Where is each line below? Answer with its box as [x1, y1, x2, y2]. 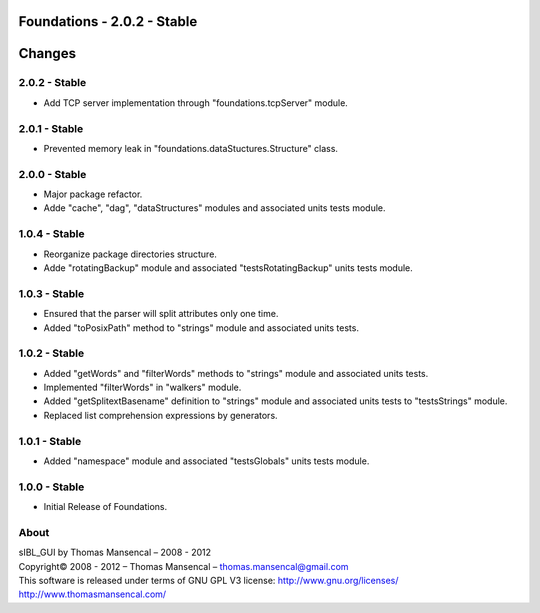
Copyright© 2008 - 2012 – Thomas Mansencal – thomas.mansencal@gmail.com [18, 560, 349, 572]
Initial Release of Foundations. [43, 501, 168, 513]
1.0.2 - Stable [18, 346, 85, 360]
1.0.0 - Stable [18, 480, 85, 494]
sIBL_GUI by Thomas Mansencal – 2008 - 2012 [18, 546, 212, 559]
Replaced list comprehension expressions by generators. [43, 409, 279, 421]
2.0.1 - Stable [18, 121, 84, 135]
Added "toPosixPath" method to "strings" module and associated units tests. [43, 321, 360, 334]
